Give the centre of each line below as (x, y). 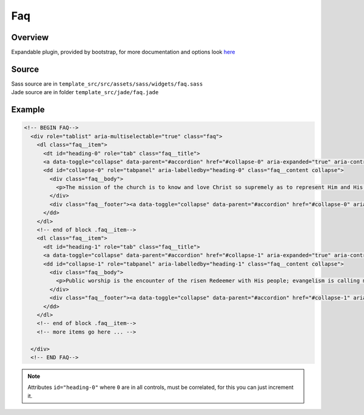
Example (28, 110)
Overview (30, 37)
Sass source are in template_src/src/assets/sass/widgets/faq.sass (107, 84)
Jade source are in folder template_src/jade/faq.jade (85, 92)
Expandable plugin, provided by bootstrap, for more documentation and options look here (123, 52)
